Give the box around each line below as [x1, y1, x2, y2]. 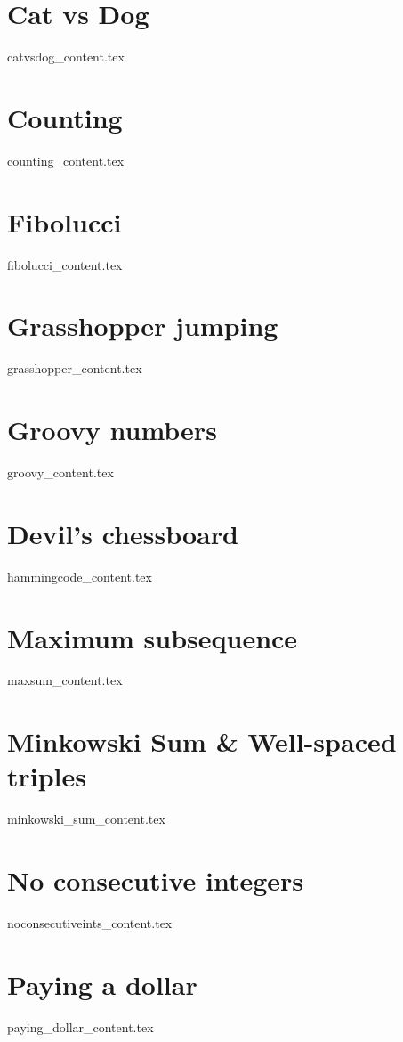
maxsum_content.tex [7, 671, 123, 689]
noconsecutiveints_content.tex [7, 914, 173, 932]
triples [7, 758, 87, 794]
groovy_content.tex [7, 463, 114, 481]
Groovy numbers [7, 411, 217, 448]
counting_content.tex [7, 151, 125, 169]
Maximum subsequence [7, 619, 298, 655]
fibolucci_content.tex [7, 255, 123, 273]
